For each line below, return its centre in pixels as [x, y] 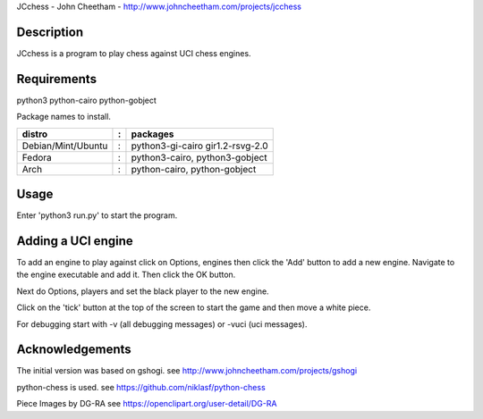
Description [50, 32]
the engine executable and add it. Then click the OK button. [126, 275]
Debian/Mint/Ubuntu [65, 146]
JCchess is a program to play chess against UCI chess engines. [134, 53]
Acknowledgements [74, 350]
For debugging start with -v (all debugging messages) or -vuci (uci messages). [162, 324]
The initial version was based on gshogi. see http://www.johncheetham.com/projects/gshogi [187, 371]
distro [35, 134]
